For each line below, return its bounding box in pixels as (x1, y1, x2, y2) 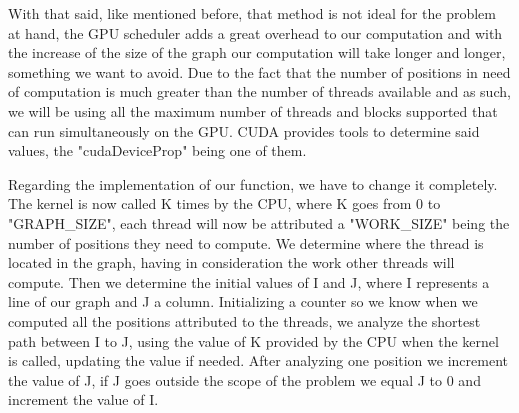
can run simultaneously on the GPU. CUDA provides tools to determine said (8, 120, 480, 141)
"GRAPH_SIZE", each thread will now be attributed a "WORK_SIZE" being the (8, 212, 510, 233)
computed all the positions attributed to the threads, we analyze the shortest (8, 310, 481, 331)
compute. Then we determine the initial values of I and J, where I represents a (8, 271, 490, 292)
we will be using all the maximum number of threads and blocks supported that (8, 100, 498, 121)
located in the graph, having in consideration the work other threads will (8, 252, 455, 273)
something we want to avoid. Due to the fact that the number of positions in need (8, 61, 511, 82)
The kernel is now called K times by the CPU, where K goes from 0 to (8, 193, 441, 214)
